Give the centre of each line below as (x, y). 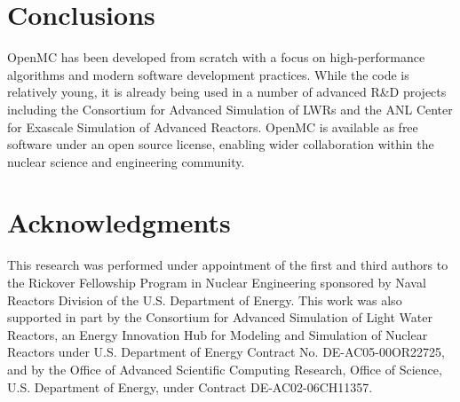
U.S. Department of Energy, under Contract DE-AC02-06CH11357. (190, 386)
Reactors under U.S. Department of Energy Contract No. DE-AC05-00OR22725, (226, 352)
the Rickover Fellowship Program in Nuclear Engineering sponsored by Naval (217, 282)
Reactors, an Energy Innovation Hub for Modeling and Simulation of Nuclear (218, 334)
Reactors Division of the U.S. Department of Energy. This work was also (205, 300)
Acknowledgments (119, 222)
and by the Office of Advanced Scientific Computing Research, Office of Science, (225, 369)
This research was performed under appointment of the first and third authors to (228, 265)
